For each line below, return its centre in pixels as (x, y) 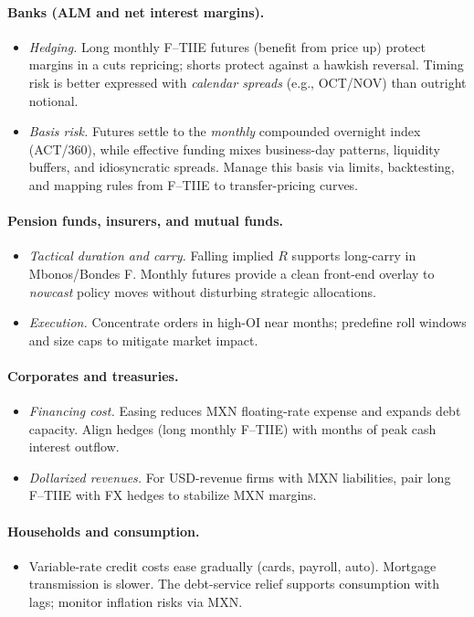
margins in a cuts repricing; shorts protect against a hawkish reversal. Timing (246, 64)
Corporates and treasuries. (93, 375)
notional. (53, 100)
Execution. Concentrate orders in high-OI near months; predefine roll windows (248, 322)
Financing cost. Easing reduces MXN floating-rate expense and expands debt (245, 411)
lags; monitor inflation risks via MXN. (136, 602)
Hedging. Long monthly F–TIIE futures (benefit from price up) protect (227, 46)
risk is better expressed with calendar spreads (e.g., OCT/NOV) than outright (248, 82)
